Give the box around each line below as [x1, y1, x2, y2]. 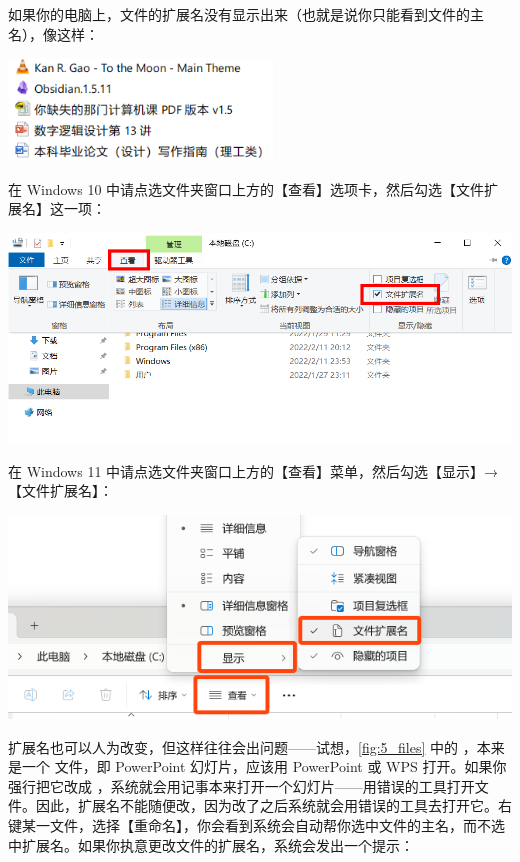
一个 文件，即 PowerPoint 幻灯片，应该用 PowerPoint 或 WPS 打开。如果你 [21, 756, 507, 777]
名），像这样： [8, 23, 99, 44]
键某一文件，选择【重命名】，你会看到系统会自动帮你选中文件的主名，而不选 [8, 814, 505, 835]
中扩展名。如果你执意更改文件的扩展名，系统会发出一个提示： [8, 834, 414, 855]
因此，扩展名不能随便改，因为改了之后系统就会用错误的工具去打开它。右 [35, 795, 512, 816]
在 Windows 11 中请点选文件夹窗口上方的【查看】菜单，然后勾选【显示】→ [8, 460, 499, 481]
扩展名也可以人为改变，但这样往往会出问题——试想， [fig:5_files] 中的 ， [8, 736, 477, 757]
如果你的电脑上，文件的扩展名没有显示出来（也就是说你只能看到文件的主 [8, 4, 484, 24]
